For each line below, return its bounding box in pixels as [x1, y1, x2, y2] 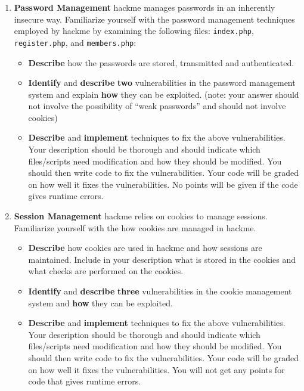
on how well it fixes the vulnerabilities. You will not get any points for [28, 363, 285, 376]
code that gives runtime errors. [28, 375, 141, 387]
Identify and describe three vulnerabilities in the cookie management [28, 285, 292, 297]
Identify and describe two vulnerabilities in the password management [28, 76, 296, 89]
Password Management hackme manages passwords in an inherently [14, 1, 275, 13]
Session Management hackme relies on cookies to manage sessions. [14, 210, 268, 222]
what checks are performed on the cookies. [28, 265, 184, 277]
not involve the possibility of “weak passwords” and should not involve [28, 100, 286, 112]
